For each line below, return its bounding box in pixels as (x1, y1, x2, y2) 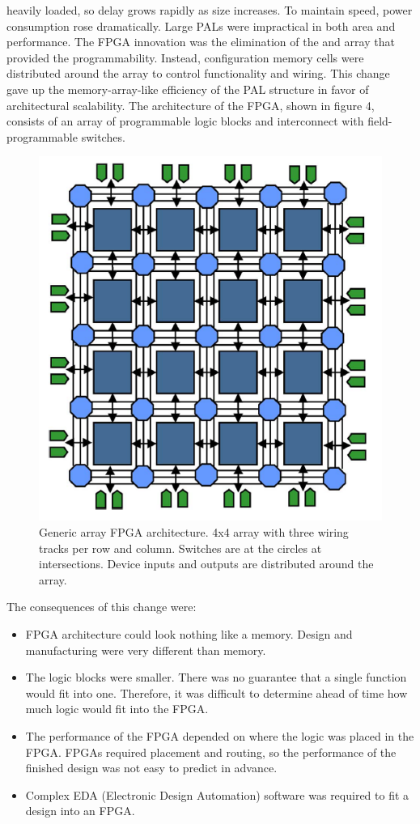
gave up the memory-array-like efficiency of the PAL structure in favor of (6, 80, 369, 97)
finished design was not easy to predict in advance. (25, 759, 278, 776)
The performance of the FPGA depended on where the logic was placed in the (25, 727, 414, 744)
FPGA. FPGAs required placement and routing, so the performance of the (25, 743, 397, 760)
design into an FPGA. (25, 802, 135, 819)
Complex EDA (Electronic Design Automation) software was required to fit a (25, 786, 409, 803)
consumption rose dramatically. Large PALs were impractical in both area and (6, 17, 396, 34)
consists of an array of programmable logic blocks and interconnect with (6, 113, 364, 130)
